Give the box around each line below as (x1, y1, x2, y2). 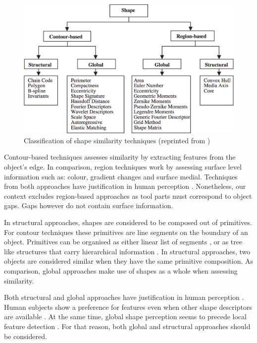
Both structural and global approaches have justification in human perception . (4, 292, 244, 302)
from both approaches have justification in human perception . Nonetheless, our (4, 181, 246, 191)
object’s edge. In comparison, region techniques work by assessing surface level (4, 162, 242, 172)
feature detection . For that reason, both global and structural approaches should (4, 321, 251, 331)
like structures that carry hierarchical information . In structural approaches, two (4, 246, 251, 256)
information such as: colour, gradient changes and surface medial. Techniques (4, 171, 238, 181)
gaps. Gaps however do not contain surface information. (4, 200, 173, 211)
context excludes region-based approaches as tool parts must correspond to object (4, 190, 252, 201)
